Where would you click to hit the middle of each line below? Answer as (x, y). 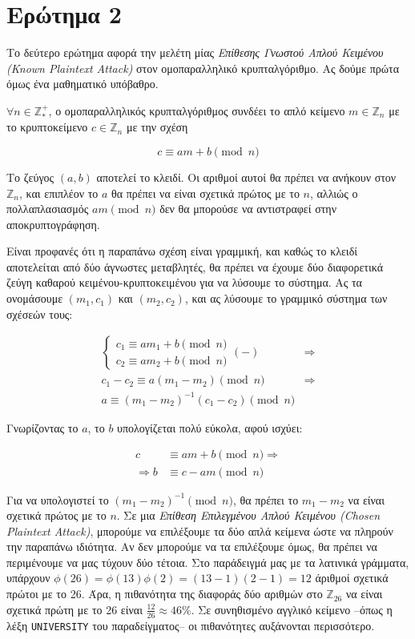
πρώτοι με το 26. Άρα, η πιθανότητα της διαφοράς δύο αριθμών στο (165, 594)
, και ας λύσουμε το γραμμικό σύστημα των (286, 298)
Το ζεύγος (30, 177)
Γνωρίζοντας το (42, 427)
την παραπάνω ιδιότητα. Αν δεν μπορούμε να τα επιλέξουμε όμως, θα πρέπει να (192, 547)
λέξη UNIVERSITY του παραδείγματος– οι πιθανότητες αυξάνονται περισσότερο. (191, 625)
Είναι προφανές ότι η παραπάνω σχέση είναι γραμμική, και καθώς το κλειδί (182, 251)
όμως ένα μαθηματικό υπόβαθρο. (83, 84)
